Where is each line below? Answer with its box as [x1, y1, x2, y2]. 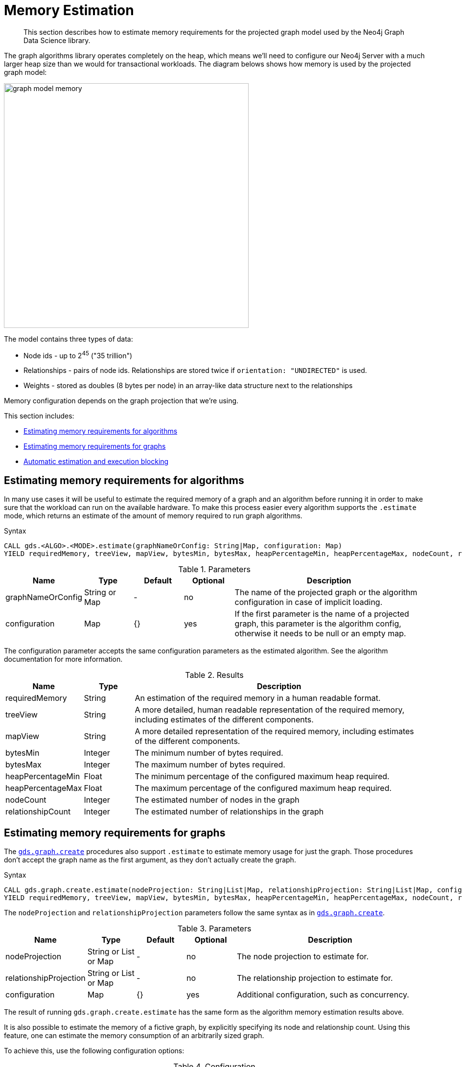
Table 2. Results [185, 670, 244, 680]
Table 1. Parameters [178, 564, 251, 575]
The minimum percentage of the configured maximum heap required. [135, 771, 390, 782]
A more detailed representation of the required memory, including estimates [135, 726, 414, 737]
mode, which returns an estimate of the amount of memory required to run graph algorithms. [4, 511, 302, 520]
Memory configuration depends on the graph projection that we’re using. [4, 396, 239, 405]
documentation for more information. [4, 655, 123, 664]
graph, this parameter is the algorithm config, [234, 619, 401, 629]
